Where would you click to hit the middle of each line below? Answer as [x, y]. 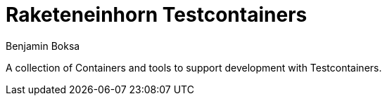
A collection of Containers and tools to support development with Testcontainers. [194, 67]
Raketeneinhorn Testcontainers [157, 15]
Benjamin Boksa [43, 46]
